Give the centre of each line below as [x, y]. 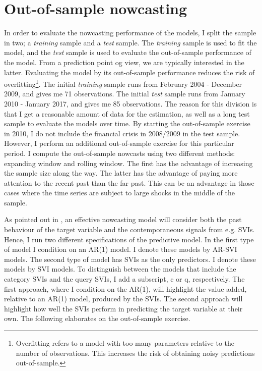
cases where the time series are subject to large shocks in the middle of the [119, 193]
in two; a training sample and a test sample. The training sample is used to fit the [130, 42]
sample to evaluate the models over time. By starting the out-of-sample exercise [127, 123]
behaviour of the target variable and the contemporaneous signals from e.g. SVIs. [129, 229]
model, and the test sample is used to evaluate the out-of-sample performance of [128, 52]
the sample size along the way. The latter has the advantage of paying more [121, 173]
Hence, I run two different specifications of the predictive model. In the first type [129, 239]
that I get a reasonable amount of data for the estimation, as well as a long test [127, 113]
